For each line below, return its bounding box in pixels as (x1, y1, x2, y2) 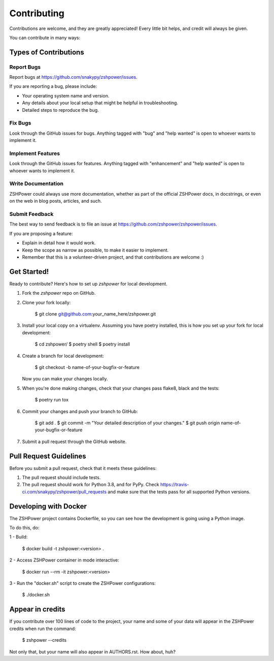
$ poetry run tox (35, 397, 68, 403)
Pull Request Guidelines (9, 452, 86, 460)
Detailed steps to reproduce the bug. (22, 107, 99, 113)
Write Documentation (9, 180, 63, 187)
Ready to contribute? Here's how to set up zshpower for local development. (9, 280, 167, 287)
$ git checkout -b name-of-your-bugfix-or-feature (35, 364, 140, 370)
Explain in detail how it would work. (22, 240, 96, 246)
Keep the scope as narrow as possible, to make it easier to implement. (22, 247, 169, 253)
